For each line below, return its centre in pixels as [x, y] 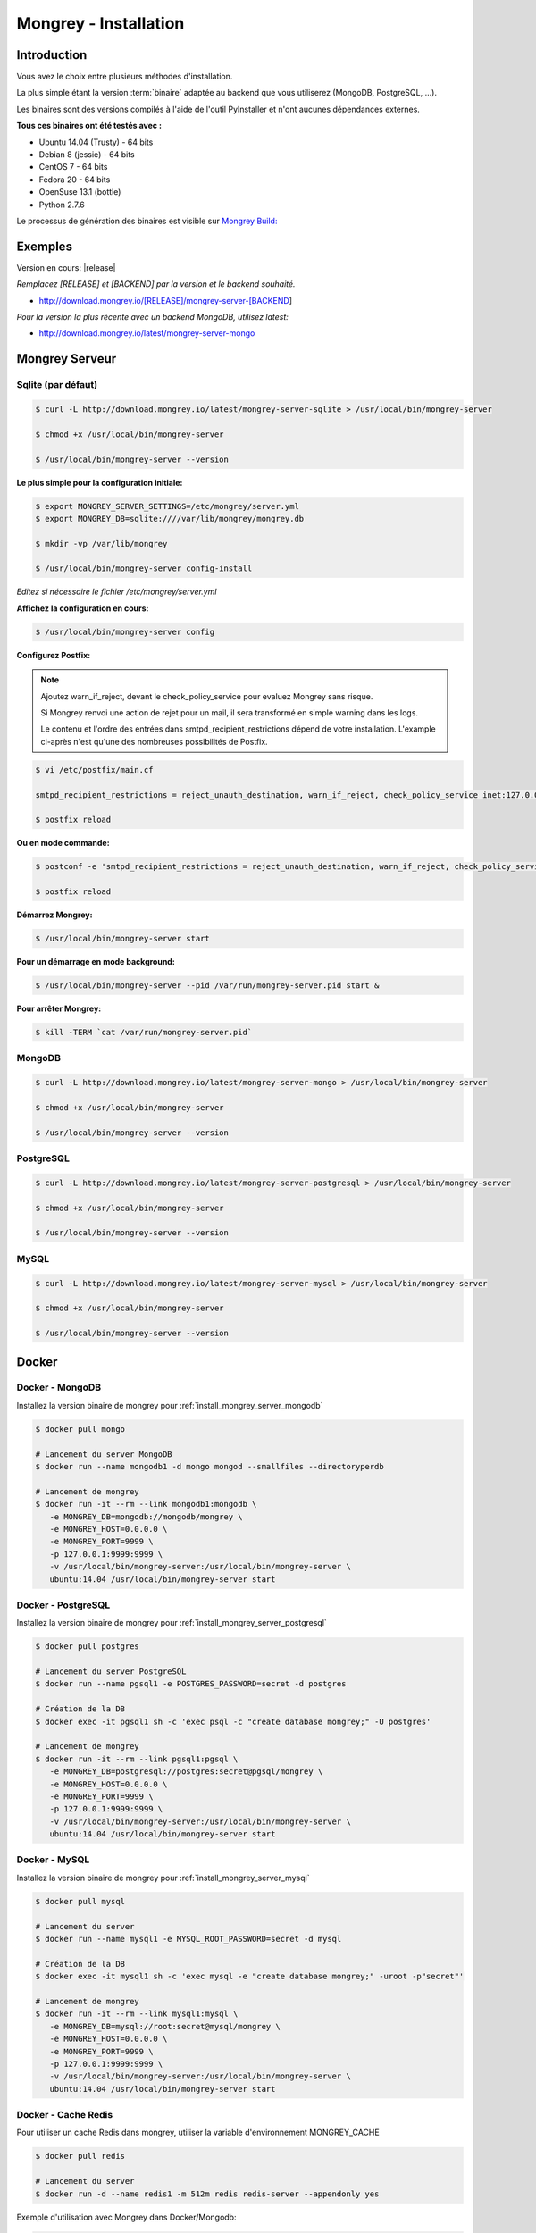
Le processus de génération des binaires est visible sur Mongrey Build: [147, 221]
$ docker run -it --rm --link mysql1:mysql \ [137, 2014]
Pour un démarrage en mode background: [96, 962]
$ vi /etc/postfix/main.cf [94, 769]
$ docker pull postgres [88, 1647]
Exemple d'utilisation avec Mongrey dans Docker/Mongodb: [126, 2217]
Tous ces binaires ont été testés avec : [89, 126]
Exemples [45, 246]
